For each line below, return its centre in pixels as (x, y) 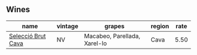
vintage (67, 26)
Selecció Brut (28, 36)
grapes (115, 26)
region (160, 26)
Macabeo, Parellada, (112, 36)
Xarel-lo (96, 43)
